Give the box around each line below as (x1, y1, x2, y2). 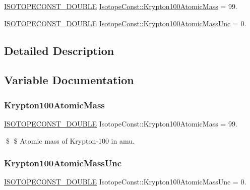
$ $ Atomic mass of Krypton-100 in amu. (6, 135, 135, 146)
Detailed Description (4, 42, 114, 58)
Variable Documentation (4, 72, 134, 88)
